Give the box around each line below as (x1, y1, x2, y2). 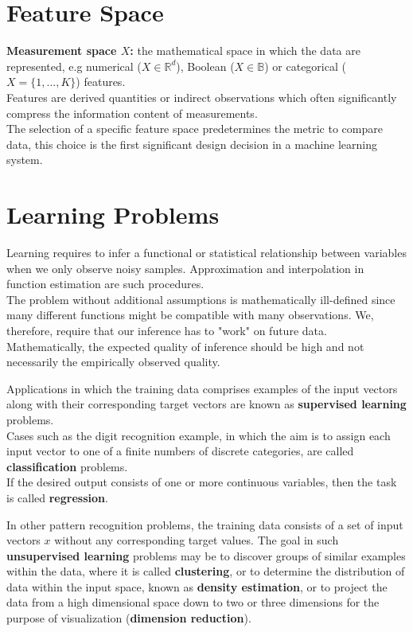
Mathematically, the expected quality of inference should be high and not (6, 337, 364, 354)
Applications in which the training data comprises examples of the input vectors (6, 380, 398, 396)
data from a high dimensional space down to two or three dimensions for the (6, 594, 380, 611)
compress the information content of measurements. (6, 104, 258, 121)
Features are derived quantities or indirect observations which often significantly (6, 88, 397, 105)
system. (6, 151, 43, 168)
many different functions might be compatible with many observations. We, (6, 306, 374, 323)
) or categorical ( (264, 57, 346, 74)
